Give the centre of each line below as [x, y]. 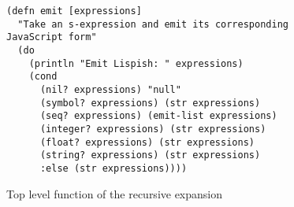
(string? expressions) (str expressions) [150, 155]
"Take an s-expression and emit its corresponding [153, 24]
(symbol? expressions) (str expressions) [150, 103]
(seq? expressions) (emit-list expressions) [158, 116]
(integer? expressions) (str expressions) [153, 129]
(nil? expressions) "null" [110, 89]
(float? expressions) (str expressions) [147, 142]
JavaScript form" [52, 37]
